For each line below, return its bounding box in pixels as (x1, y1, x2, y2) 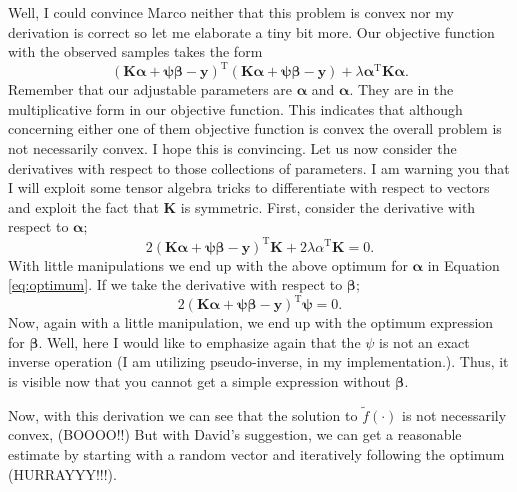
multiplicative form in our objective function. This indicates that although (8, 98, 463, 119)
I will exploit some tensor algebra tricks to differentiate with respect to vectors (8, 177, 490, 198)
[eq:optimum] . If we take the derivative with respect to (8, 274, 343, 295)
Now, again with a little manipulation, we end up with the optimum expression (8, 312, 494, 333)
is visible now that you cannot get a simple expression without (8, 371, 391, 391)
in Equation (427, 254, 500, 275)
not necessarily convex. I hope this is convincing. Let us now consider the (8, 138, 457, 159)
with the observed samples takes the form (8, 41, 263, 62)
